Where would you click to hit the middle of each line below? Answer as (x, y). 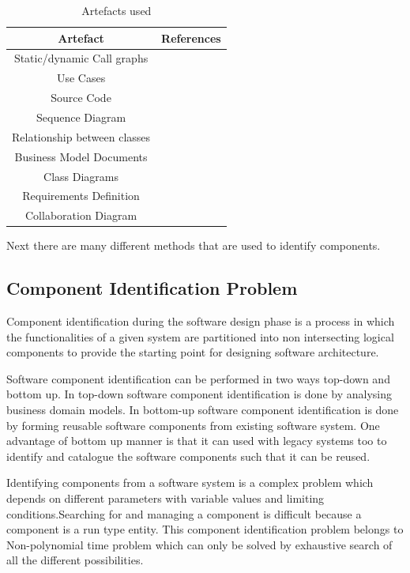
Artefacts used (117, 10)
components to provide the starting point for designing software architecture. (193, 352)
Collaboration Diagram (81, 215)
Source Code (81, 98)
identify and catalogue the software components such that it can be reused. (188, 456)
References (191, 38)
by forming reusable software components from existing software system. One (193, 425)
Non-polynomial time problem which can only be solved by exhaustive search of (199, 544)
